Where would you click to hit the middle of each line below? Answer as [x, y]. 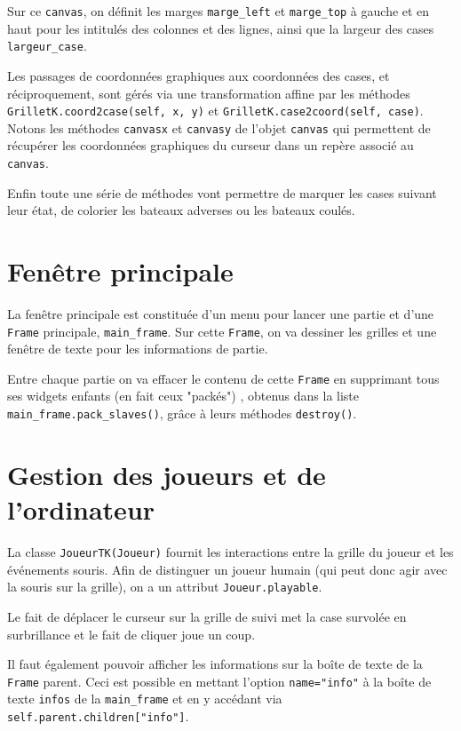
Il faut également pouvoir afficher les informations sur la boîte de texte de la [215, 664]
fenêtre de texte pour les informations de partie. [138, 349]
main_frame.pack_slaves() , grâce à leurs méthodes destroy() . [182, 413]
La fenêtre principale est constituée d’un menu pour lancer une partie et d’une [221, 313]
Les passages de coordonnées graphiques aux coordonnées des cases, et [199, 75]
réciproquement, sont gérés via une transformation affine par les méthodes [209, 93]
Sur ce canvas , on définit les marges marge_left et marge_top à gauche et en [219, 11]
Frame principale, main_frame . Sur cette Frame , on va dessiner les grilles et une [222, 331]
